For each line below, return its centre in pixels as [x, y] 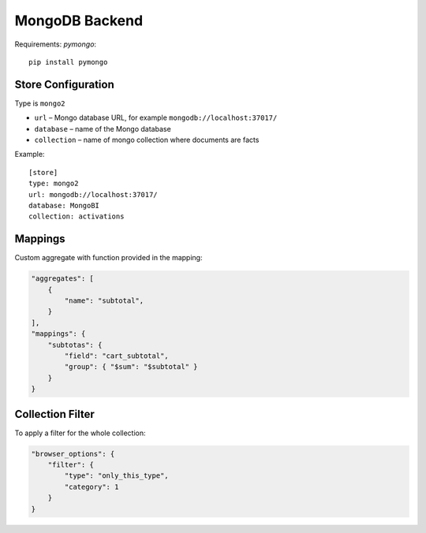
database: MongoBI [64, 205]
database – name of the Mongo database [103, 129]
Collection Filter [54, 414]
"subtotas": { [75, 345]
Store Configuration [64, 84]
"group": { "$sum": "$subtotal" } [131, 367]
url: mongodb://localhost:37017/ [93, 194]
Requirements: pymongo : [56, 44]
